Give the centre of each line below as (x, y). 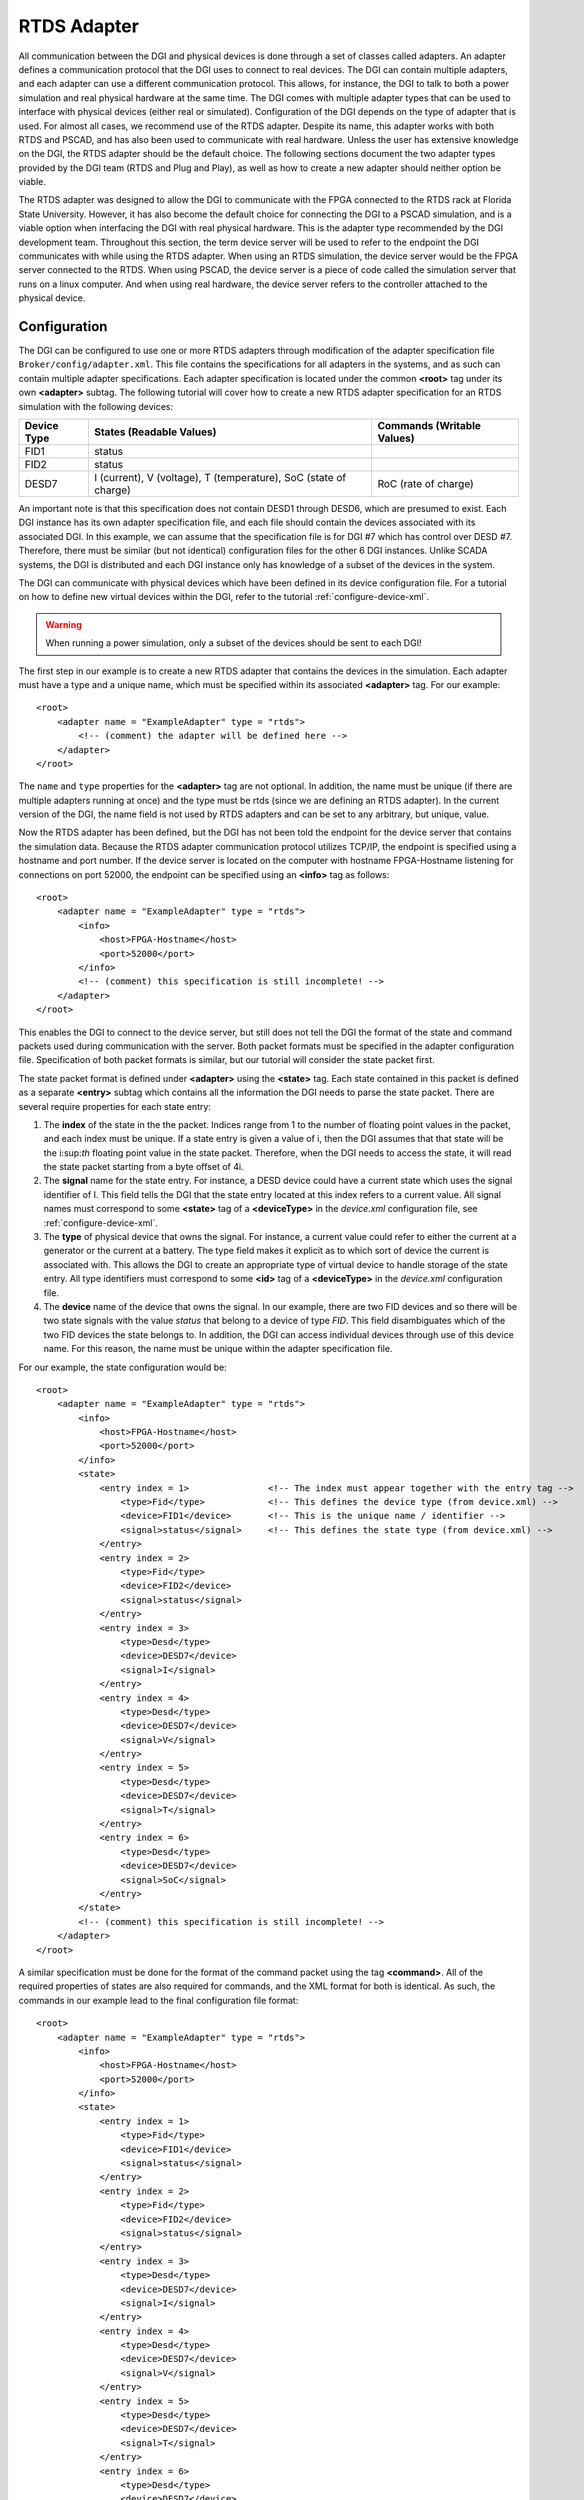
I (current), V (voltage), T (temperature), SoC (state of (220, 478)
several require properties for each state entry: (115, 1106)
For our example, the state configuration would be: (122, 1367)
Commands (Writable (429, 426)
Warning (63, 624)
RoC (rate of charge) (425, 484)
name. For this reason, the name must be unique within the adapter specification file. (218, 1349)
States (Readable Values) (155, 432)
